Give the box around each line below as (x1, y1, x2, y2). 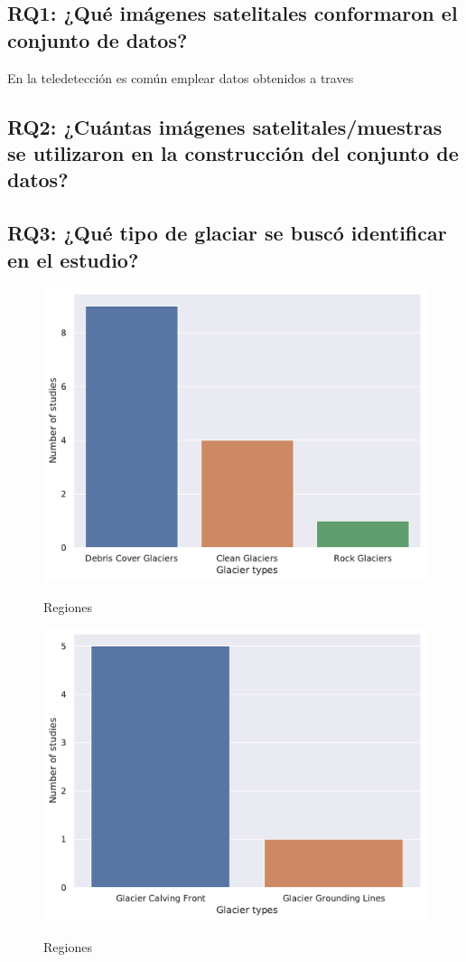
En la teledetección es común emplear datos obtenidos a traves (7, 68, 354, 87)
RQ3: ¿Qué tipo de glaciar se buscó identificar (7, 219, 447, 247)
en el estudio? (7, 245, 139, 273)
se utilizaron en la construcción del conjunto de (7, 138, 459, 166)
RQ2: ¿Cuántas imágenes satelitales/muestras (7, 112, 443, 140)
